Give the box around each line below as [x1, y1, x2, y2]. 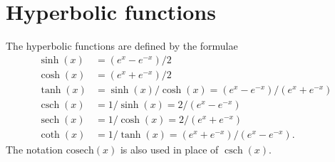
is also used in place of [120, 141, 219, 156]
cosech [66, 145, 94, 156]
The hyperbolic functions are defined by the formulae [6, 38, 238, 53]
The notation [6, 141, 63, 156]
